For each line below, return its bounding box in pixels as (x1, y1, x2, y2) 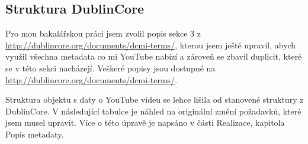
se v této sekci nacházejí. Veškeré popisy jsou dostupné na (5, 61, 216, 74)
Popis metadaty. (5, 127, 64, 140)
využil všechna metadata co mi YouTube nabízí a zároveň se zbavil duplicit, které (5, 50, 302, 63)
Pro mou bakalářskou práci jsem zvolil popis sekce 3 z (5, 27, 201, 40)
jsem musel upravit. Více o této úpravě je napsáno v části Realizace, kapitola (5, 116, 285, 129)
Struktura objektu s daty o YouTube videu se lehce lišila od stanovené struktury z (5, 93, 304, 106)
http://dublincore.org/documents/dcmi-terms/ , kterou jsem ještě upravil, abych (5, 38, 296, 51)
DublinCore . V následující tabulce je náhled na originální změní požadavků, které (5, 104, 301, 117)
